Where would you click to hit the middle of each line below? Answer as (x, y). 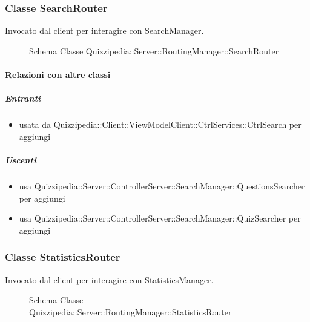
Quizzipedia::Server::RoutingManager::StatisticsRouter (130, 311)
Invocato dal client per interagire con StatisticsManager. (109, 279)
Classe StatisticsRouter (63, 257)
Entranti (23, 98)
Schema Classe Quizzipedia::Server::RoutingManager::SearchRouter (154, 51)
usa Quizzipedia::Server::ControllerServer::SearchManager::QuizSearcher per (160, 218)
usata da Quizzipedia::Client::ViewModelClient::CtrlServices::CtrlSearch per (160, 124)
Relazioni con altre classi (58, 74)
